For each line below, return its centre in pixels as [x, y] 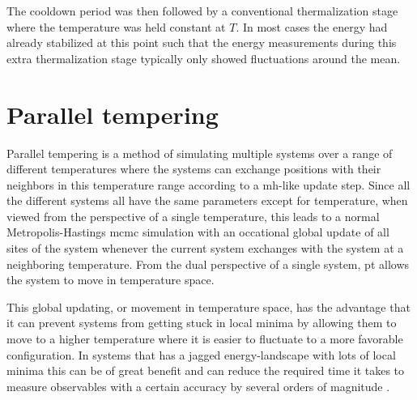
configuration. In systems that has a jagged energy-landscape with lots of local [201, 354]
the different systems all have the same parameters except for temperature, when [207, 200]
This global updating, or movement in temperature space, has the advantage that [208, 306]
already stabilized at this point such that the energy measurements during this [202, 43]
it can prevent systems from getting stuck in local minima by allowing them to [202, 323]
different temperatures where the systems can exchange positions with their [194, 169]
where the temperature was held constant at [116, 26]
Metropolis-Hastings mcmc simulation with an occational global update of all [198, 232]
